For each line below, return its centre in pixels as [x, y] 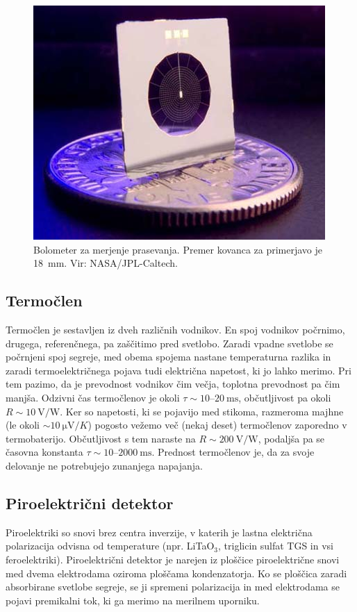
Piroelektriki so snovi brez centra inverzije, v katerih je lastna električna [159, 532]
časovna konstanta [44, 452]
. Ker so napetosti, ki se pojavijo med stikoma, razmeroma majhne [202, 411]
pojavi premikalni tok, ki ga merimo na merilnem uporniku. [133, 600]
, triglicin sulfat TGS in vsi [276, 546]
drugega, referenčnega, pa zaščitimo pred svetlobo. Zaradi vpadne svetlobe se [169, 343]
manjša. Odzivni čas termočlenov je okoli [93, 397]
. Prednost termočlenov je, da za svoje [233, 452]
